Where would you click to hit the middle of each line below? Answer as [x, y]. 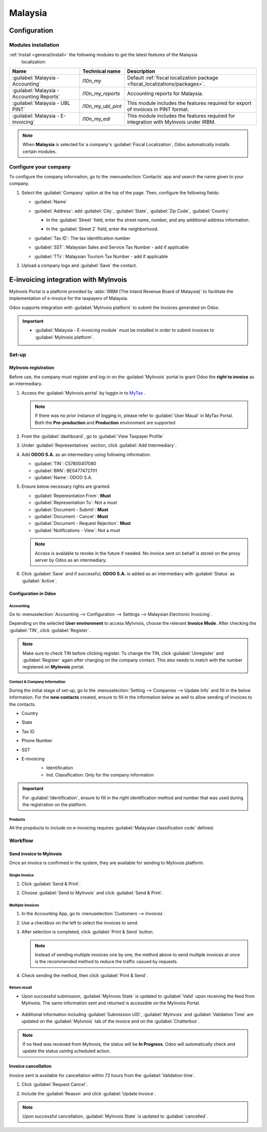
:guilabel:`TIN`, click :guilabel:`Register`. [50, 630]
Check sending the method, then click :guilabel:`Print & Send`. [85, 975]
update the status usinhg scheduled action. [67, 1051]
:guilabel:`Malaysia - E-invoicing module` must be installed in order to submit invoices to [125, 330]
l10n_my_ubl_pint [102, 106]
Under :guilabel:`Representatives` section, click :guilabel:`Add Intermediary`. [99, 445]
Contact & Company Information [37, 682]
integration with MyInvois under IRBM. [171, 122]
